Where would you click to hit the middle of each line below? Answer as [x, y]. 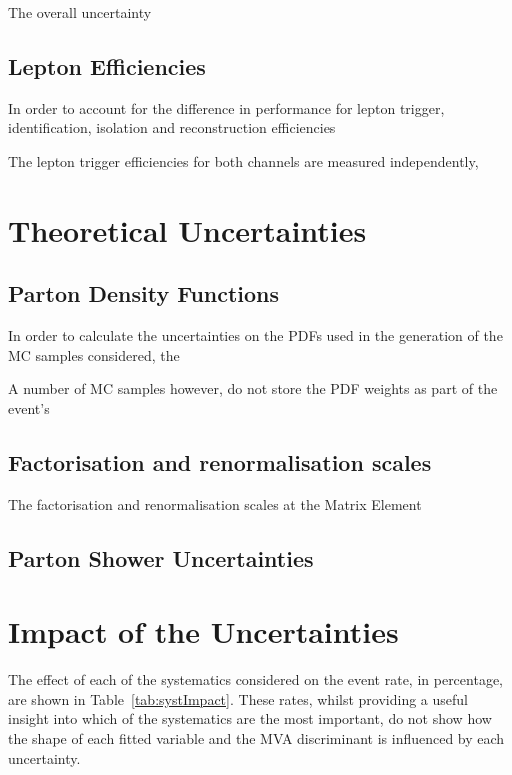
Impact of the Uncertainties [203, 631]
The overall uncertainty [80, 12]
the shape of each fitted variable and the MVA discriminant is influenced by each [256, 738]
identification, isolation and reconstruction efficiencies [172, 127]
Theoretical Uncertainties [187, 229]
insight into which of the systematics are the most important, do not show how [250, 718]
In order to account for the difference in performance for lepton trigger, [226, 107]
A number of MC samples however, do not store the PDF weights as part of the [253, 388]
